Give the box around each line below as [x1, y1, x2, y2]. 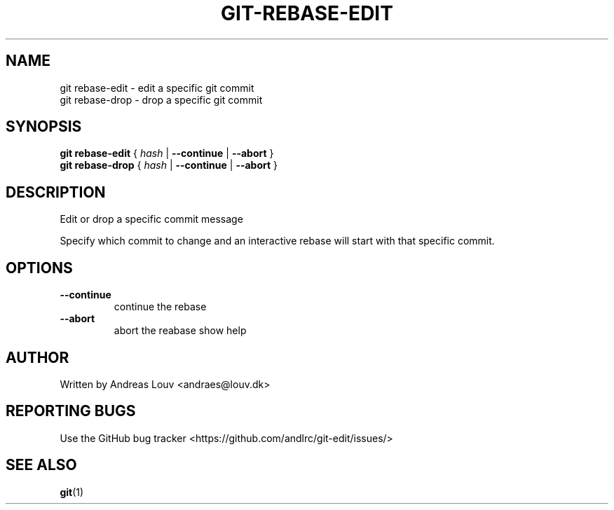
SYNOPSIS [6, 118, 82, 136]
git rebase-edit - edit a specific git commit [60, 81, 254, 94]
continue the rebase [114, 301, 207, 313]
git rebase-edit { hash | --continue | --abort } [60, 147, 274, 160]
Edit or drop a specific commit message [60, 213, 243, 226]
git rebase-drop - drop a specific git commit [60, 93, 263, 106]
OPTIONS [6, 259, 73, 277]
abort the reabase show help [114, 324, 247, 337]
